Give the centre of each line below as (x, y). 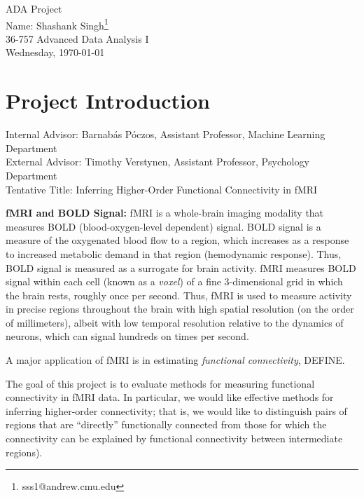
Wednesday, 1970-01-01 (55, 52)
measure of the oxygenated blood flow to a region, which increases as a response (177, 240)
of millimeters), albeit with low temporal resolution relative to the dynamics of (175, 322)
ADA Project (34, 8)
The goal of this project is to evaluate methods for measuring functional (160, 383)
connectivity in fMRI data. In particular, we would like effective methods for (170, 397)
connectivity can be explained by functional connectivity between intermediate (174, 438)
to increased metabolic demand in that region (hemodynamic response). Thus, (174, 253)
